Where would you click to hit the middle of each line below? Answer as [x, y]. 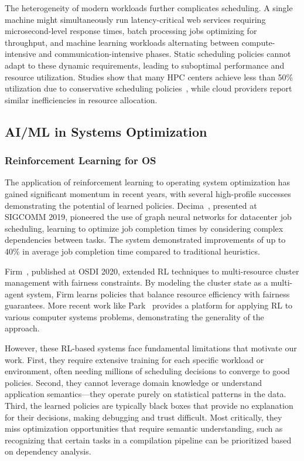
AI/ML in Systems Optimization [106, 131]
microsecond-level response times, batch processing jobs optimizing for [131, 31]
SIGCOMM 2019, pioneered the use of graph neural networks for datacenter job [148, 217]
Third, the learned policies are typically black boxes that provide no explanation [149, 406]
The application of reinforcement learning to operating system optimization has [147, 182]
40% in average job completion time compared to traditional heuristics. [132, 251]
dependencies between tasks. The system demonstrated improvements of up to [145, 240]
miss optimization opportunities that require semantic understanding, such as [144, 428]
